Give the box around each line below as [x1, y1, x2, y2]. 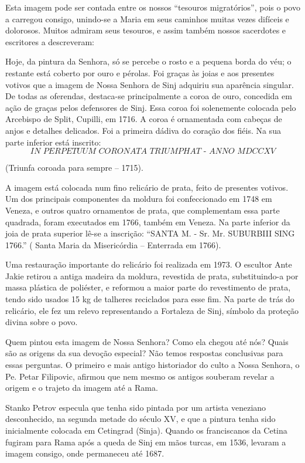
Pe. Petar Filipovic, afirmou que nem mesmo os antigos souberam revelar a [5, 370, 275, 382]
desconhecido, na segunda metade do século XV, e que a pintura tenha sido [5, 413, 276, 425]
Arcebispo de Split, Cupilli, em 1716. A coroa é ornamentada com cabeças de [5, 113, 282, 125]
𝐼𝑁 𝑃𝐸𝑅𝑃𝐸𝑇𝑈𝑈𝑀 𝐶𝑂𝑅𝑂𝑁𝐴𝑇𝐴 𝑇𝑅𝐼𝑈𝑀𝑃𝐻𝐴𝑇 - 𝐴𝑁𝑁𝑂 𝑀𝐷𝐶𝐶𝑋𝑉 [30, 147, 276, 156]
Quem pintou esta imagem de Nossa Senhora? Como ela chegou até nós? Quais [5, 335, 289, 347]
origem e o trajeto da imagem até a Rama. [5, 381, 158, 394]
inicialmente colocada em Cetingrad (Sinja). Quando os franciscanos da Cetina [5, 424, 287, 436]
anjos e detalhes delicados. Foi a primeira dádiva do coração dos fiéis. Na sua [5, 124, 281, 136]
